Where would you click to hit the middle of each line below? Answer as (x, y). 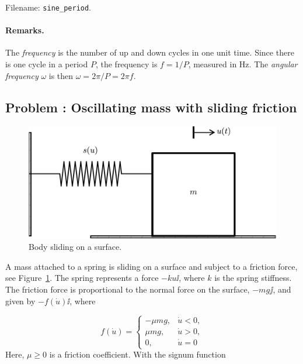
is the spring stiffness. (253, 278)
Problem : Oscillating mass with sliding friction (151, 107)
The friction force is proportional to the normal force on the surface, (128, 289)
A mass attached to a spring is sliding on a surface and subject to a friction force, (151, 266)
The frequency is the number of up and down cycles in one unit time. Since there (150, 52)
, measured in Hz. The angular (243, 64)
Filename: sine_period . (48, 7)
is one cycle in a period (47, 64)
